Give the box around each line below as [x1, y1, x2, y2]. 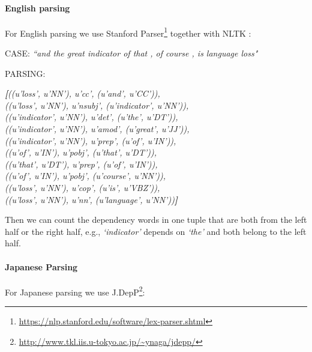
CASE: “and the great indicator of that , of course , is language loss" [5, 47, 258, 59]
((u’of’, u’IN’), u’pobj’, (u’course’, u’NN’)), [5, 169, 166, 182]
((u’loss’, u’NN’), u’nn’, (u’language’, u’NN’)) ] [5, 193, 178, 205]
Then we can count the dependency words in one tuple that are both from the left [5, 213, 307, 226]
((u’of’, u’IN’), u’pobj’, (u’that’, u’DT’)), [5, 146, 157, 159]
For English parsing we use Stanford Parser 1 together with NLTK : [5, 25, 251, 39]
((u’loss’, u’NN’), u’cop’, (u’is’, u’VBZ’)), [5, 181, 160, 193]
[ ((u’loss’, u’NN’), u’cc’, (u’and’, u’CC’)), [5, 87, 160, 100]
